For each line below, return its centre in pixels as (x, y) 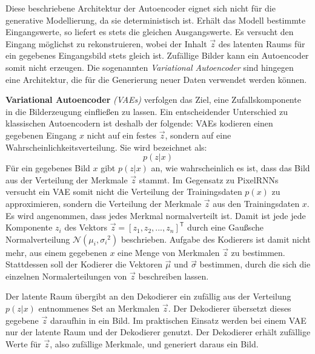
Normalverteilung (38, 239)
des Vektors (86, 227)
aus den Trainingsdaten (256, 203)
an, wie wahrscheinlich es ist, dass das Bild (230, 168)
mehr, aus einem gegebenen (56, 252)
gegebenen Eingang (41, 135)
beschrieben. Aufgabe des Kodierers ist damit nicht (216, 239)
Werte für (23, 343)
